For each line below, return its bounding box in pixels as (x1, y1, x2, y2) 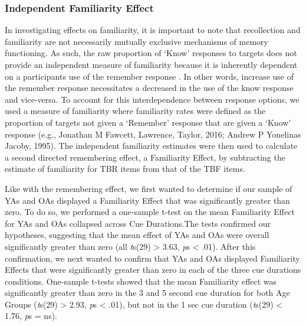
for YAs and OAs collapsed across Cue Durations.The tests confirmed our (5, 217, 271, 229)
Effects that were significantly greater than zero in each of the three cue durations (5, 263, 301, 276)
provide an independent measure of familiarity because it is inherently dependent (5, 58, 298, 70)
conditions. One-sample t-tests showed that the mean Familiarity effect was (5, 275, 277, 287)
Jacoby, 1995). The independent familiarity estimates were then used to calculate (5, 139, 298, 152)
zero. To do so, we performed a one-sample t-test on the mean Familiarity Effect (5, 206, 295, 218)
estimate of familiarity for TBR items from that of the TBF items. (5, 162, 245, 175)
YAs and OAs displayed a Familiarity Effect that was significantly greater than (5, 194, 290, 206)
